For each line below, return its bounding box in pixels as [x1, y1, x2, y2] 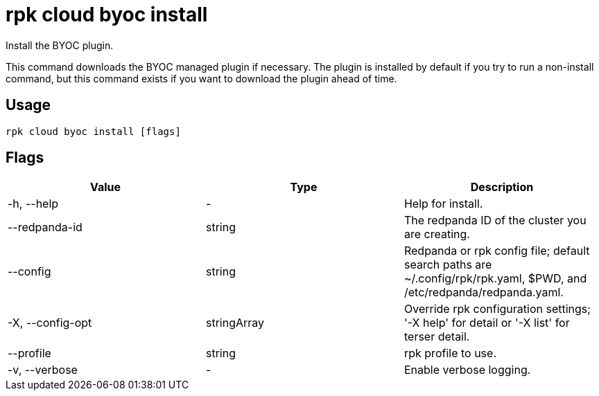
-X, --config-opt [8, 316, 92, 330]
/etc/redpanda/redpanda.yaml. [403, 285, 564, 300]
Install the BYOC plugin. [6, 39, 114, 51]
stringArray [205, 316, 265, 330]
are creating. [403, 227, 470, 242]
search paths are [403, 258, 492, 272]
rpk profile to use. [403, 346, 496, 361]
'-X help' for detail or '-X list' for [403, 316, 570, 330]
